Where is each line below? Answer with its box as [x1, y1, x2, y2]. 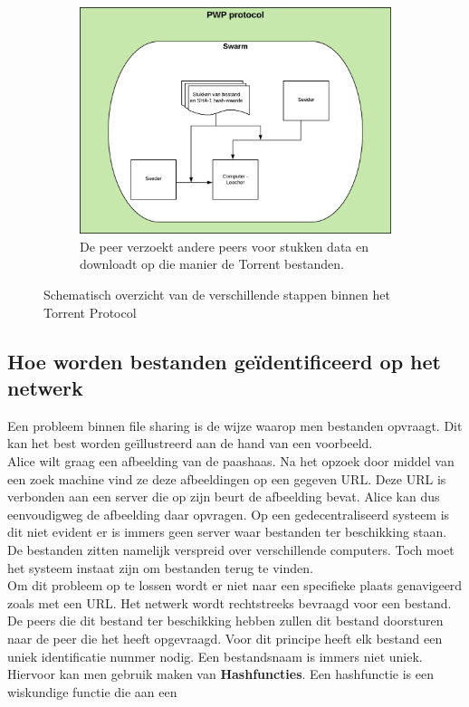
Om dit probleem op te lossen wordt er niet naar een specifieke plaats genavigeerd [7, 576, 463, 595]
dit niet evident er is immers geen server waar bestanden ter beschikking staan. [7, 522, 447, 541]
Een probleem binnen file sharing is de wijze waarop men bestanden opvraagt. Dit [7, 416, 463, 435]
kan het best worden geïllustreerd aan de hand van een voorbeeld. [7, 434, 373, 453]
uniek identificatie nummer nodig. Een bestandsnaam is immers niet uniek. [7, 646, 423, 665]
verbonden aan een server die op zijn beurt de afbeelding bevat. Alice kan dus [7, 487, 440, 506]
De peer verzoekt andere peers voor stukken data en [80, 236, 369, 255]
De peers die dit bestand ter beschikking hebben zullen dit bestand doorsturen [7, 611, 444, 630]
